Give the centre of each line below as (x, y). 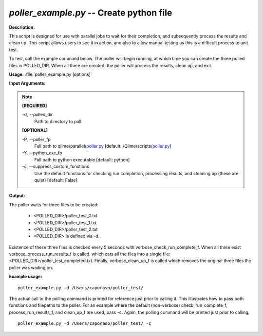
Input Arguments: (27, 83)
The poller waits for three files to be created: (54, 205)
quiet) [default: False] (56, 180)
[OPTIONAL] (35, 130)
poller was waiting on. (31, 267)
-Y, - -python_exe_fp (42, 153)
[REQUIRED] (35, 106)
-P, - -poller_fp (37, 139)
